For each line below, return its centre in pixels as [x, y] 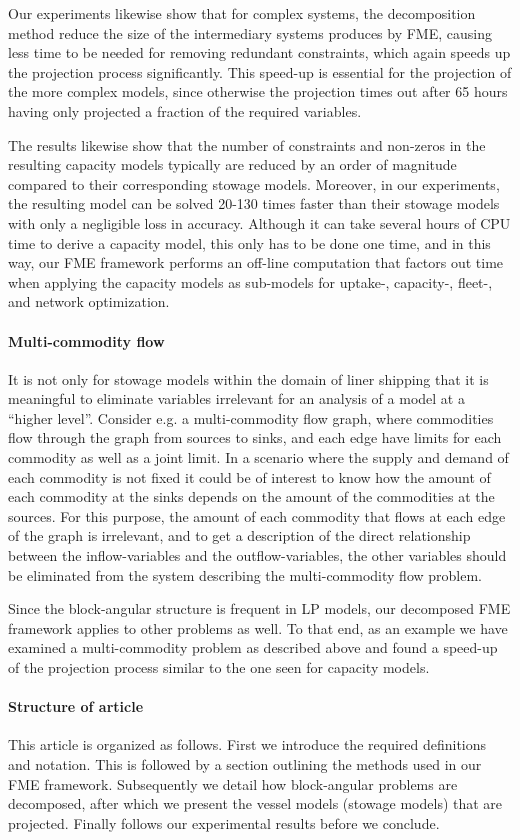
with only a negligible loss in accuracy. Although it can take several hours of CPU [259, 222]
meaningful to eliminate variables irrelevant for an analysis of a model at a [236, 398]
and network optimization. [89, 301]
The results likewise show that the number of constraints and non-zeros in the [247, 144]
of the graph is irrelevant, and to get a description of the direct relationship [239, 535]
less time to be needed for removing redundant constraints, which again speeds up [259, 52]
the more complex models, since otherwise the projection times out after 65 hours [258, 91]
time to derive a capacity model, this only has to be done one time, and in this [249, 242]
